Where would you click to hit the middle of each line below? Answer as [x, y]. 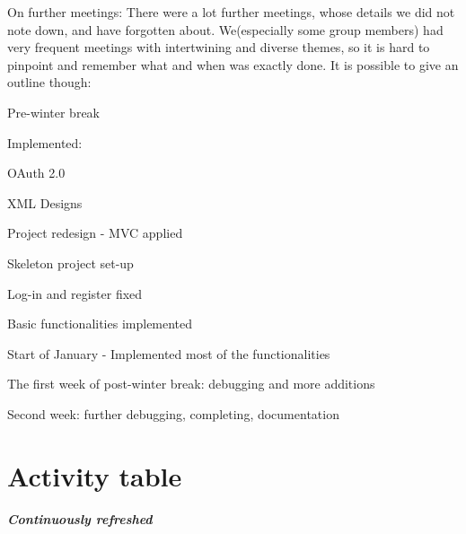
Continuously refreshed [80, 518]
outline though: [49, 82]
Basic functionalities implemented [100, 324]
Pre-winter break [53, 112]
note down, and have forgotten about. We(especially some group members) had [225, 29]
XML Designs [45, 202]
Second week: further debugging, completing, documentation [173, 413]
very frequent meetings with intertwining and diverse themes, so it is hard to [219, 47]
